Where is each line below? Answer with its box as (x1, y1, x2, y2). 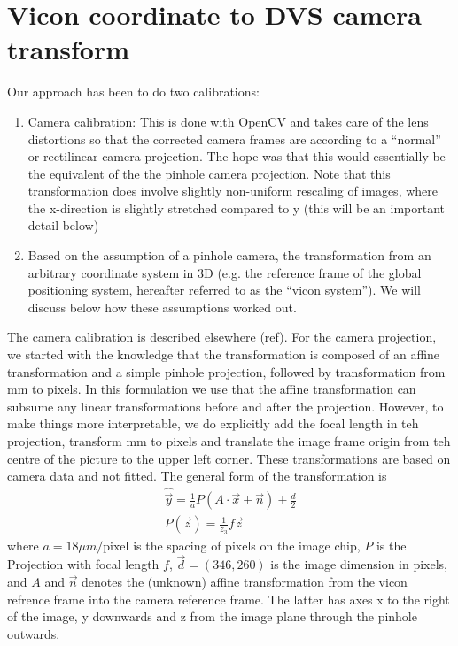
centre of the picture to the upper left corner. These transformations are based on (7, 449, 451, 467)
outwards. (7, 624, 60, 642)
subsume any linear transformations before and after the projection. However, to (7, 396, 444, 415)
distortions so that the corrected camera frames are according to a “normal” (27, 129, 441, 148)
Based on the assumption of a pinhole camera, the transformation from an (27, 246, 431, 265)
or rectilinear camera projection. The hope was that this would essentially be (27, 147, 446, 165)
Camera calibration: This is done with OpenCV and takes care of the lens (27, 112, 429, 130)
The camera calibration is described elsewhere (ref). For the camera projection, (7, 327, 437, 346)
